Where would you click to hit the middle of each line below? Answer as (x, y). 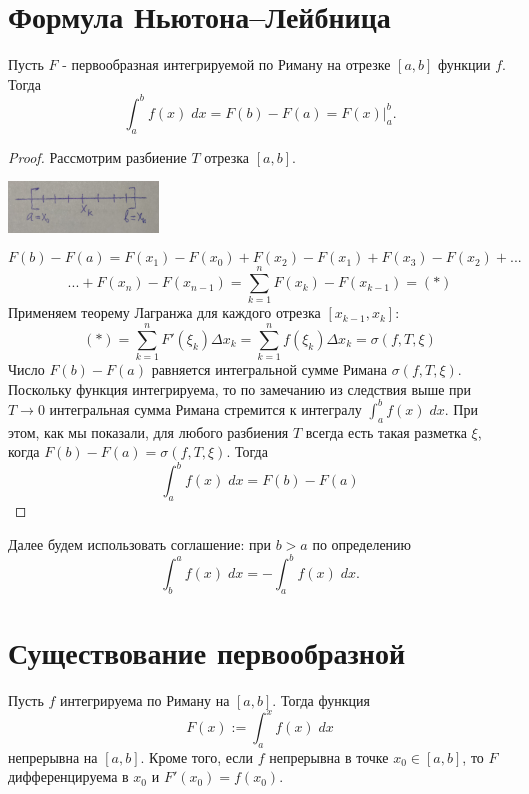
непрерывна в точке (329, 756)
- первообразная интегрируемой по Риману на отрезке (226, 64)
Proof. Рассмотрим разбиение (97, 156)
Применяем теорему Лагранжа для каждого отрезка (164, 312)
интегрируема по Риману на (145, 699)
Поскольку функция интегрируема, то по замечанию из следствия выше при (240, 388)
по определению (362, 543)
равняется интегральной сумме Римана (269, 369)
